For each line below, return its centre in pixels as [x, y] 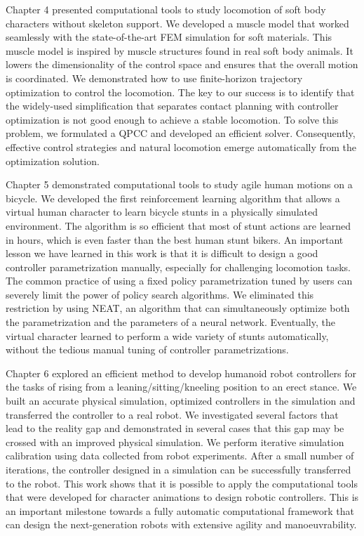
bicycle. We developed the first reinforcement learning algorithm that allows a [173, 198]
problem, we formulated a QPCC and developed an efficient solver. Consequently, [181, 133]
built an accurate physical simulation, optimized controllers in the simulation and [181, 401]
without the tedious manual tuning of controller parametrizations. [147, 349]
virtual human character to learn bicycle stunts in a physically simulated [162, 212]
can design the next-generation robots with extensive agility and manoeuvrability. [181, 524]
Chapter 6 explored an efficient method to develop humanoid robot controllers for [181, 373]
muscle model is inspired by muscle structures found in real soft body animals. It [180, 50]
